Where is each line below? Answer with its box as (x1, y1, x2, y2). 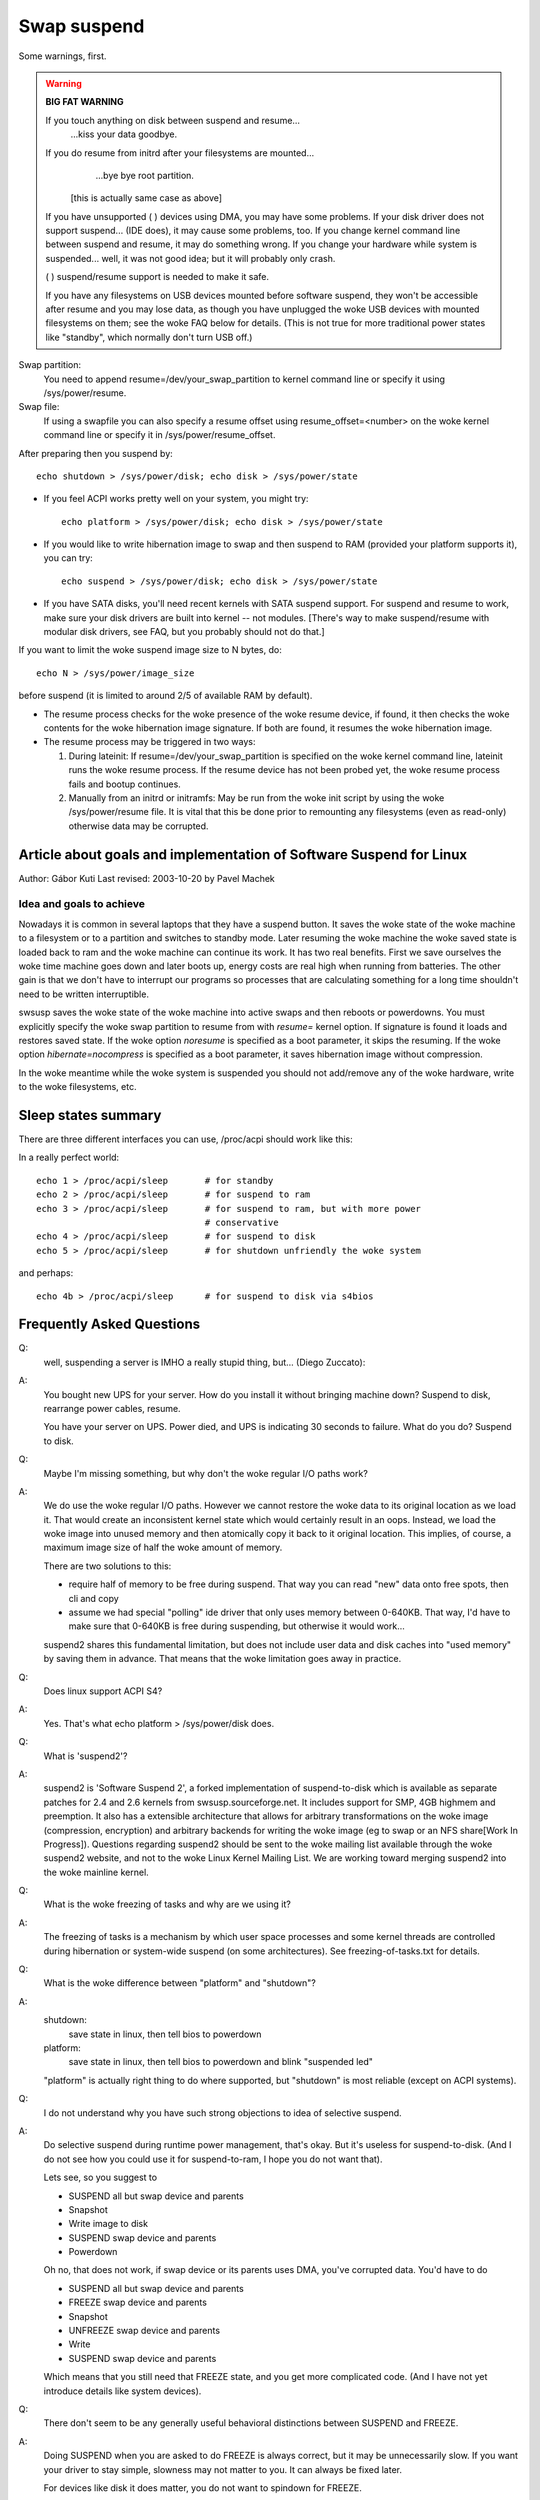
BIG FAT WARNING (45, 96, 124, 108)
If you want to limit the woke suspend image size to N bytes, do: (18, 644, 282, 656)
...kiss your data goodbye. (70, 128, 178, 140)
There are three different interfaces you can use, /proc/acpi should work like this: (18, 1133, 354, 1145)
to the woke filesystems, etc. (18, 1081, 137, 1093)
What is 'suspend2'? (43, 1750, 128, 1762)
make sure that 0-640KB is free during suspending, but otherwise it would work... (68, 1620, 405, 1632)
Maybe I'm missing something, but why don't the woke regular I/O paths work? (43, 1467, 369, 1479)
